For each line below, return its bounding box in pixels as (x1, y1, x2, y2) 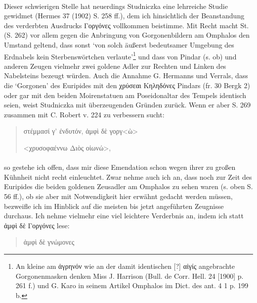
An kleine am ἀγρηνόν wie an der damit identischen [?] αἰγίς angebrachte (15, 260, 235, 271)
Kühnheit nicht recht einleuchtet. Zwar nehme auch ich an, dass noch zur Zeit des (4, 171, 252, 182)
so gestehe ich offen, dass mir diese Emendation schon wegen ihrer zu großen (4, 162, 236, 172)
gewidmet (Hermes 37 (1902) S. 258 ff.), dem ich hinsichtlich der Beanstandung (4, 10, 245, 21)
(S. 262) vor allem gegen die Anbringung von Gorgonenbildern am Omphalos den (4, 30, 250, 40)
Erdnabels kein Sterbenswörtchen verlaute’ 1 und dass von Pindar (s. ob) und (4, 50, 237, 61)
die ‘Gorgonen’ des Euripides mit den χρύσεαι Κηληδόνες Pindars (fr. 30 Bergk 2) (4, 80, 250, 90)
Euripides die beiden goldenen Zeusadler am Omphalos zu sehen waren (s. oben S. (4, 181, 253, 192)
